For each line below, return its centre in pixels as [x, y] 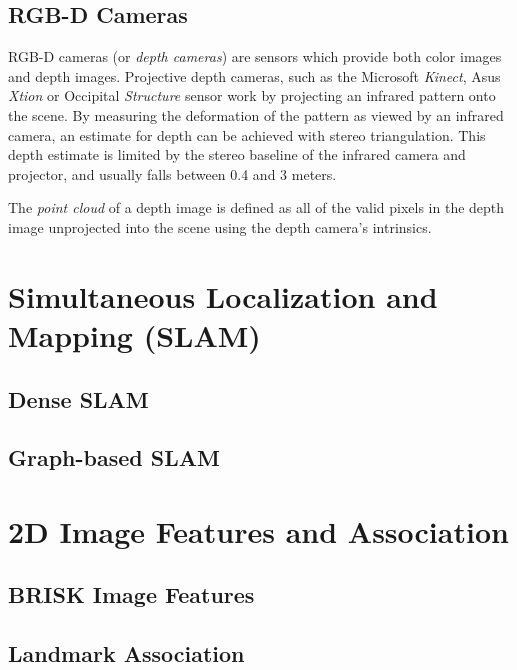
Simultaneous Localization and [223, 295]
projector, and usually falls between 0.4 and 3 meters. [172, 173]
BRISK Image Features [131, 594]
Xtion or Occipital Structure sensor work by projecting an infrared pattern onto [252, 95]
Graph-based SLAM [114, 457]
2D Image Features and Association [258, 530]
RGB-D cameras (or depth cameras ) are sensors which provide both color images [255, 56]
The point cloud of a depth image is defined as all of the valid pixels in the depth [256, 207]
